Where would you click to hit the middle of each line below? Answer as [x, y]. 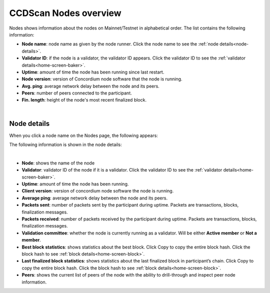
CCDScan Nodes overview [65, 13]
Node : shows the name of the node [58, 163]
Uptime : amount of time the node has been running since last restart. [93, 72]
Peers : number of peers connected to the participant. [77, 93]
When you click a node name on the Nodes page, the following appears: [84, 135]
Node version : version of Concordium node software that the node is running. [102, 79]
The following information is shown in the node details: [65, 144]
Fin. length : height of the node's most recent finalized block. [84, 100]
